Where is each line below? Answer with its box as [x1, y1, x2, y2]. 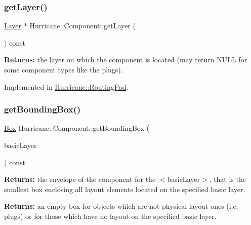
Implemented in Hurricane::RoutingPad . [4, 81, 129, 92]
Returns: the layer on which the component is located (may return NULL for [4, 54, 247, 65]
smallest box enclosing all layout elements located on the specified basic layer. [4, 183, 245, 194]
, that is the [209, 174, 246, 184]
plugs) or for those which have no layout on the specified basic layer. [4, 210, 217, 221]
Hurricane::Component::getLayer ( [29, 20, 136, 31]
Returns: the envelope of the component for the [4, 174, 156, 184]
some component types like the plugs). [4, 64, 123, 74]
